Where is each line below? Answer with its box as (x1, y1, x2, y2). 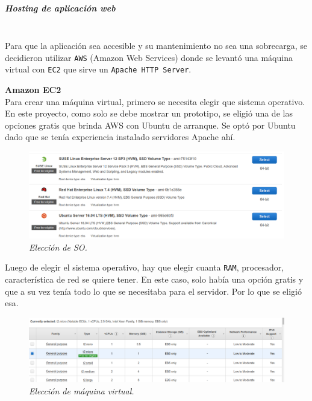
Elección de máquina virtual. (29, 385, 134, 397)
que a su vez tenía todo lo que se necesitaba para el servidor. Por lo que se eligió (5, 284, 302, 297)
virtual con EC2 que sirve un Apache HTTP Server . (5, 63, 192, 75)
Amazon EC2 (5, 83, 61, 96)
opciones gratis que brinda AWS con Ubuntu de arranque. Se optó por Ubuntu (5, 118, 296, 131)
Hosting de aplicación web (5, 1, 116, 14)
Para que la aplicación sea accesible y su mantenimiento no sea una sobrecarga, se (5, 39, 307, 52)
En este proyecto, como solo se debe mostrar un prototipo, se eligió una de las (5, 107, 293, 120)
